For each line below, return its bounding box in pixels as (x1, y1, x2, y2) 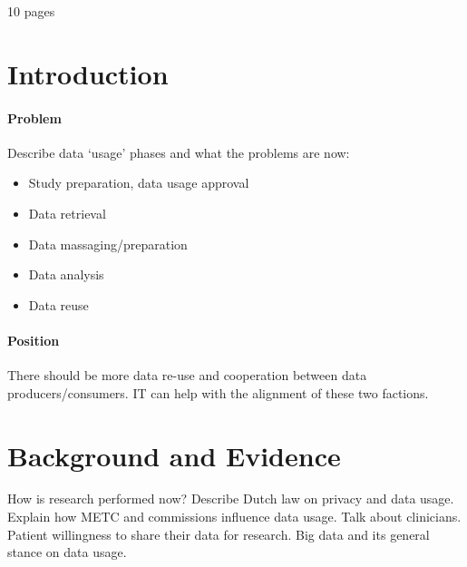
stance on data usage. (7, 543, 127, 562)
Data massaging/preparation (28, 234, 188, 253)
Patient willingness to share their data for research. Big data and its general (7, 524, 430, 543)
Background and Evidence (7, 436, 341, 474)
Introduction (7, 54, 169, 92)
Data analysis (28, 265, 104, 284)
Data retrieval (28, 203, 106, 222)
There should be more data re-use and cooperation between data (7, 366, 367, 385)
